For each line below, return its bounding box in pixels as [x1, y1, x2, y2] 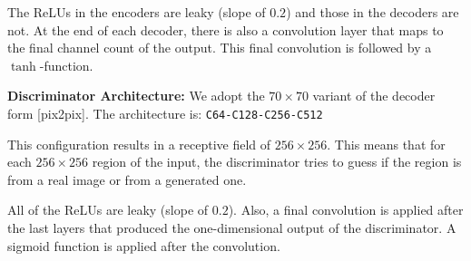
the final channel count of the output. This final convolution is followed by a [7, 38, 432, 57]
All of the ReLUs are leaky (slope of [7, 200, 209, 219]
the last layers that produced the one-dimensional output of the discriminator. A [7, 218, 456, 237]
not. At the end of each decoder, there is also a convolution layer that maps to [7, 20, 444, 39]
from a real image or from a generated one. [7, 169, 247, 188]
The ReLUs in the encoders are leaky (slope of [7, 3, 266, 21]
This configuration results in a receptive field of [7, 134, 271, 153]
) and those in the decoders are [286, 3, 459, 21]
